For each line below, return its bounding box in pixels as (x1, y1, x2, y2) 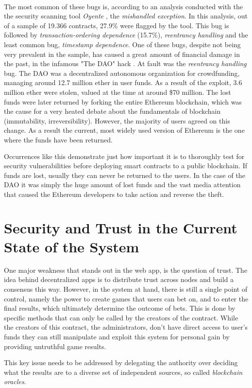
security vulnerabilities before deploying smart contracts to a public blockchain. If (4, 160, 248, 171)
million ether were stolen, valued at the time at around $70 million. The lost (4, 87, 231, 97)
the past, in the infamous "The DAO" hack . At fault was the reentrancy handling (4, 58, 247, 69)
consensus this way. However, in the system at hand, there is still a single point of (4, 283, 248, 294)
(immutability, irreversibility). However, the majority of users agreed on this (4, 115, 230, 125)
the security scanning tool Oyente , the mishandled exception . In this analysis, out (4, 11, 248, 21)
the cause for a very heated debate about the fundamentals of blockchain (4, 106, 221, 116)
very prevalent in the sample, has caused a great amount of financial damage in (4, 49, 240, 59)
